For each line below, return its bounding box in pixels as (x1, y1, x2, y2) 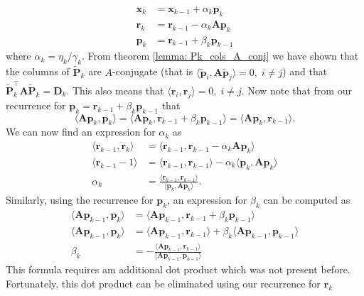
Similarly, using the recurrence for (6, 192, 154, 207)
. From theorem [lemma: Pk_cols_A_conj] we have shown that (82, 48, 359, 63)
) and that (282, 64, 328, 79)
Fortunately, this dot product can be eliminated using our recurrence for (6, 275, 321, 290)
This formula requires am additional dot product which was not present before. (6, 262, 350, 277)
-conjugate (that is (112, 64, 193, 79)
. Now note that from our (241, 83, 352, 98)
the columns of (6, 64, 70, 79)
